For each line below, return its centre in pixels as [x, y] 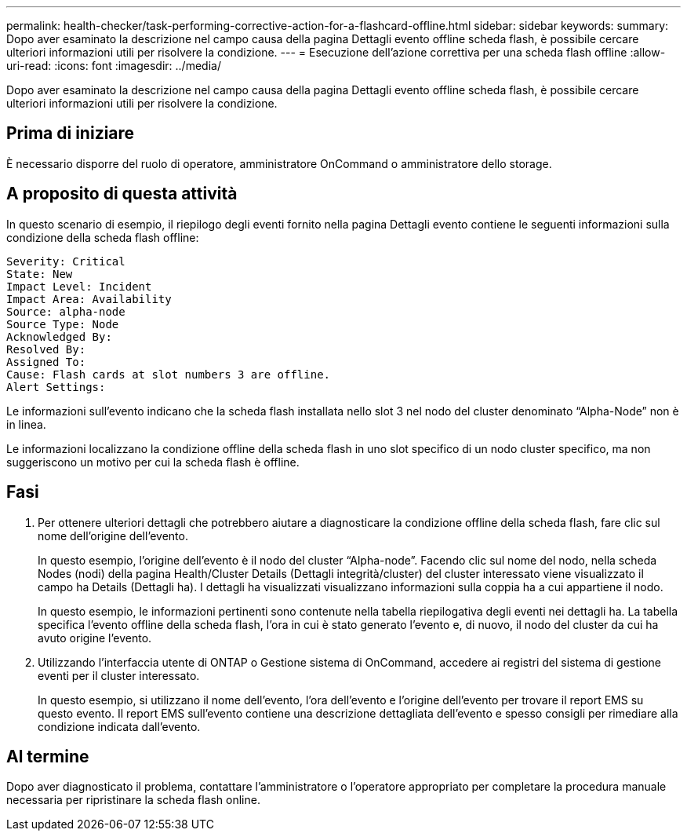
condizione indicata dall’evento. [119, 726]
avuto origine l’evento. [95, 638]
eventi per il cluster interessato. [119, 675]
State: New [40, 274]
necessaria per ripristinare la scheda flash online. [133, 800]
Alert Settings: [56, 387]
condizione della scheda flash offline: [103, 237]
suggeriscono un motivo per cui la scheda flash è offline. [153, 462]
